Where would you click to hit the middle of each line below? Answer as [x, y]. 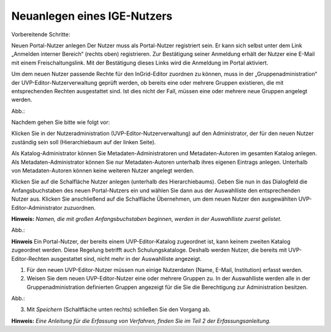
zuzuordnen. [80, 207]
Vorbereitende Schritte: [41, 34]
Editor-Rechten [30, 258]
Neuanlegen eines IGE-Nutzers [92, 16]
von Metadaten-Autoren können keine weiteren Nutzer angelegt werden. [103, 171]
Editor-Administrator [37, 207]
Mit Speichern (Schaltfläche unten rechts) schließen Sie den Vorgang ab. [119, 309]
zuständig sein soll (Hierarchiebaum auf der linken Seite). [84, 142]
